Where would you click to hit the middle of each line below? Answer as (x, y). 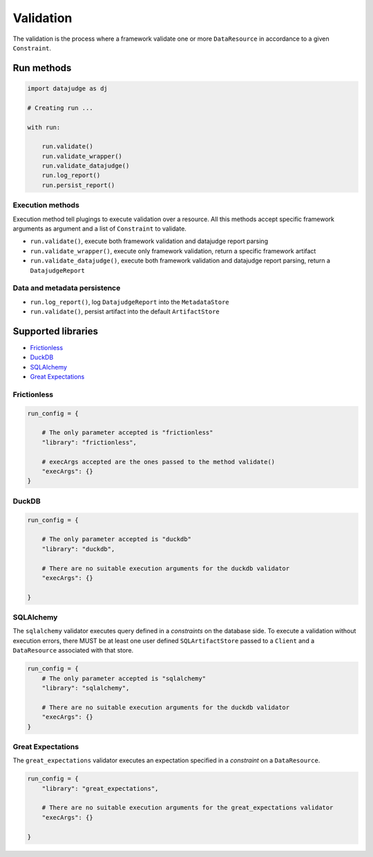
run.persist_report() (78, 185)
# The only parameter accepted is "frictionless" (127, 433)
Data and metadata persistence (67, 288)
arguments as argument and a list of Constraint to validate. (99, 229)
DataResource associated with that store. (73, 651)
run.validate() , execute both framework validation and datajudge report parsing (149, 241)
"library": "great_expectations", (100, 788)
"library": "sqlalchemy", (86, 688)
